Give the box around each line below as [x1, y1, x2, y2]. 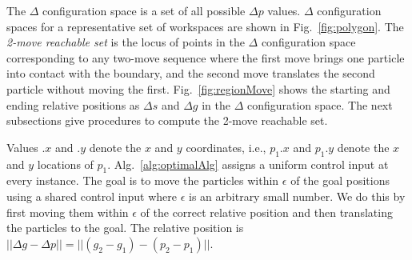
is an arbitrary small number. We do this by [189, 187, 406, 204]
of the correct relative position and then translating [140, 203, 393, 220]
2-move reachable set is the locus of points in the [6, 34, 245, 50]
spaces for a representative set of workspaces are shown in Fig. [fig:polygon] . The [6, 18, 404, 34]
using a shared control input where [6, 187, 178, 204]
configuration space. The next [246, 96, 393, 113]
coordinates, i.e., [186, 138, 266, 155]
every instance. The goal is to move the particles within [6, 172, 279, 189]
